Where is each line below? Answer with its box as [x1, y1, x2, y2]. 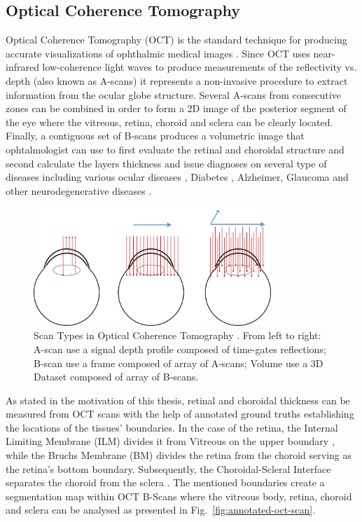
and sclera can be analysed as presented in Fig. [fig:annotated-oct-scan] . [6, 502, 316, 517]
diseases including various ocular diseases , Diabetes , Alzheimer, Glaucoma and [6, 170, 349, 184]
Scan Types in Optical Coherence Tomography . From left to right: [34, 328, 321, 343]
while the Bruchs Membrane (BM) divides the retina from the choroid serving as [6, 448, 352, 462]
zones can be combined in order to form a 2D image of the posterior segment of [6, 101, 347, 116]
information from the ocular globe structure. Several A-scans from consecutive [6, 87, 341, 102]
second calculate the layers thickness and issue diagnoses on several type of [6, 156, 327, 170]
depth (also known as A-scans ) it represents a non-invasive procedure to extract [6, 73, 348, 88]
